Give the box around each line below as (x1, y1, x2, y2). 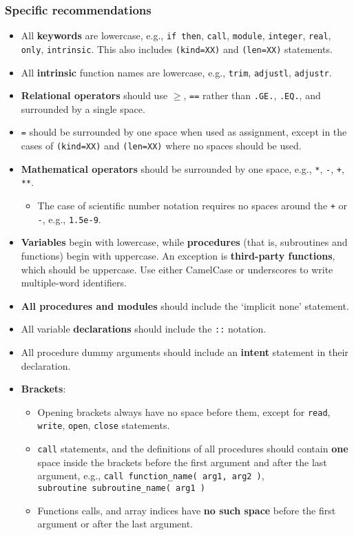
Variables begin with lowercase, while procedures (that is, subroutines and (21, 235, 348, 249)
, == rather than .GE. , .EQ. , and (183, 88, 321, 103)
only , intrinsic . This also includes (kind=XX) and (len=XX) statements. (21, 41, 333, 56)
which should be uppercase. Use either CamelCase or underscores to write (21, 262, 333, 276)
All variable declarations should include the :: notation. (21, 322, 267, 336)
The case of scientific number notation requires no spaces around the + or (37, 198, 348, 213)
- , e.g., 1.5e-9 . (37, 211, 101, 226)
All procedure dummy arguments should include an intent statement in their (21, 345, 348, 359)
